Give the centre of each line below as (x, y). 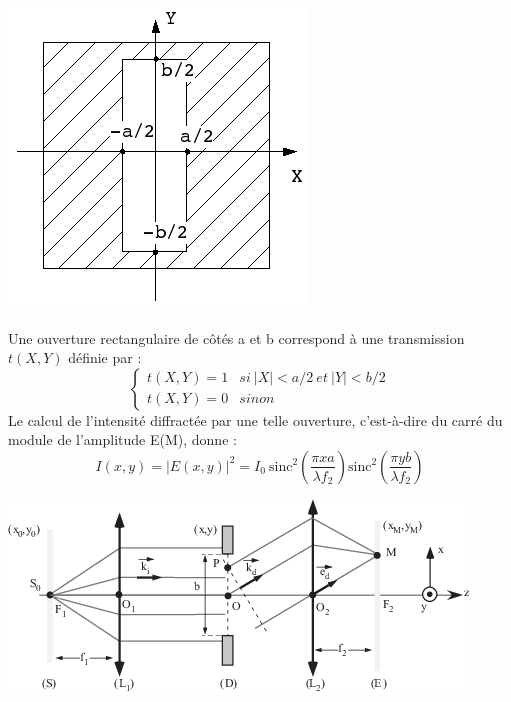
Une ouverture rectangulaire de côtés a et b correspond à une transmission (236, 337)
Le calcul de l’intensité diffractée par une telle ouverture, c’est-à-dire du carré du (255, 419)
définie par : (105, 357)
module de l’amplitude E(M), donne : (122, 439)
